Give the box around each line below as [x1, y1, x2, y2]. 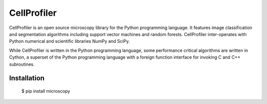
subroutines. [9, 61, 35, 67]
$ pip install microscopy [21, 88, 70, 94]
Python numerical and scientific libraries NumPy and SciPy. [9, 38, 130, 44]
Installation [9, 74, 44, 82]
